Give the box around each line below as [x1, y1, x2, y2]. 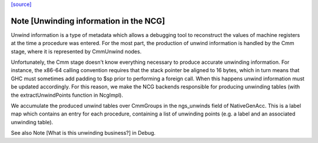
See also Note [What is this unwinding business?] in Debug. [11, 130, 156, 137]
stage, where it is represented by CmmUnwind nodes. [11, 47, 142, 55]
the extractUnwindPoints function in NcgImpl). [11, 91, 124, 98]
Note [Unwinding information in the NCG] [11, 16, 165, 26]
